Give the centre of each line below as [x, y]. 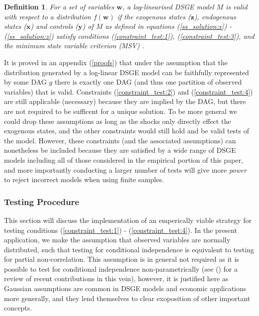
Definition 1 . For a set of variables [59, 6]
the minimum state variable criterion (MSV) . [74, 46]
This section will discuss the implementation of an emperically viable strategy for [128, 220]
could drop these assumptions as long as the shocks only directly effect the [118, 121]
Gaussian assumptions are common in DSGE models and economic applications [125, 288]
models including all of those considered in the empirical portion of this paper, [124, 159]
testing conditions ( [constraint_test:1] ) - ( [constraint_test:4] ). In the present [121, 230]
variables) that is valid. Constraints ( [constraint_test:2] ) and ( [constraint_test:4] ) [129, 91]
